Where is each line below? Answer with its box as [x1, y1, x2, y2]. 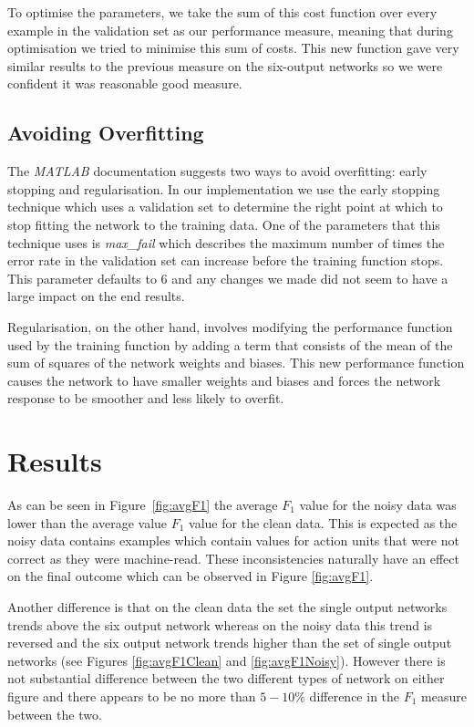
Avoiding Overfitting [7, 119, 204, 147]
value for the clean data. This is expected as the [189, 513, 458, 532]
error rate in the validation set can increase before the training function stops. [7, 251, 444, 270]
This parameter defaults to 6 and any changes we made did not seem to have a [7, 268, 448, 287]
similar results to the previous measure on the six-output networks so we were [7, 56, 443, 75]
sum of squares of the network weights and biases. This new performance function [7, 353, 465, 372]
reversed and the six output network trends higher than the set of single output [7, 633, 452, 652]
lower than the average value [7, 513, 168, 532]
